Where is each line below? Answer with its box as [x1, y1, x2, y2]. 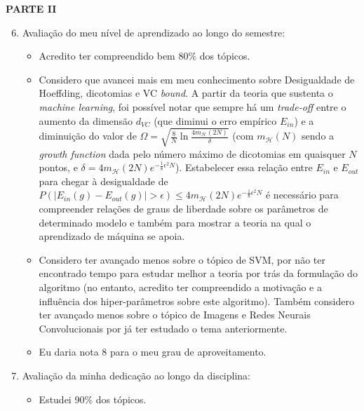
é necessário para [265, 187, 339, 202]
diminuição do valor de [39, 128, 137, 143]
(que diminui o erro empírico [154, 113, 277, 128]
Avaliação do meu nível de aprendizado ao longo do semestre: [22, 25, 285, 39]
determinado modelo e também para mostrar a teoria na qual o [39, 215, 311, 229]
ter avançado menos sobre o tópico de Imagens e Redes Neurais [39, 307, 311, 322]
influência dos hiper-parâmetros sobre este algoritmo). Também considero [39, 293, 354, 308]
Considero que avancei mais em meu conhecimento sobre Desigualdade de [39, 72, 355, 86]
